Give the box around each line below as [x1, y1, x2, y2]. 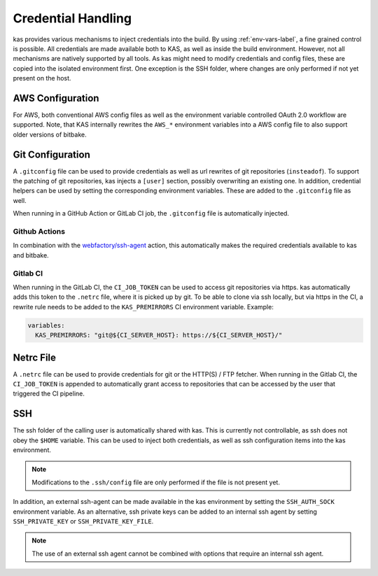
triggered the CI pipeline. [13, 389, 85, 398]
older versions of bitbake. [13, 130, 87, 139]
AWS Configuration [13, 92, 99, 104]
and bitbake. [13, 251, 49, 259]
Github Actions [13, 227, 66, 237]
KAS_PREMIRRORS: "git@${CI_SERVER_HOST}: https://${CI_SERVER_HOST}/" [35, 331, 283, 339]
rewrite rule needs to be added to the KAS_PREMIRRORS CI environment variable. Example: [13, 302, 274, 311]
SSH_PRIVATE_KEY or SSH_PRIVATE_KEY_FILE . [13, 517, 154, 526]
